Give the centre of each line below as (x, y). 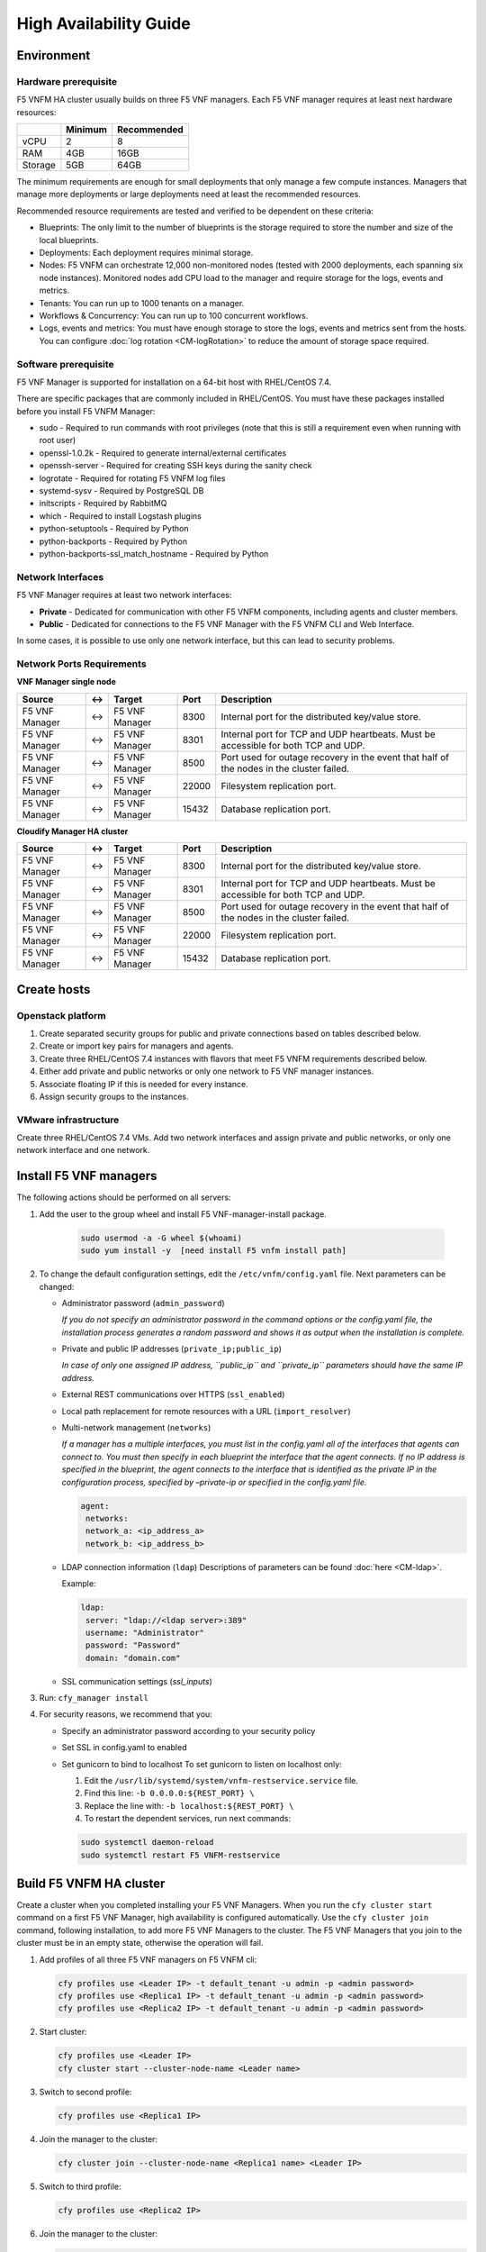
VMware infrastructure (68, 1120)
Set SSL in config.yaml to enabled (124, 1748)
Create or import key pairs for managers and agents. (136, 1046)
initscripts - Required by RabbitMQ (103, 504)
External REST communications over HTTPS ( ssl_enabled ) (173, 1394)
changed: (57, 1286)
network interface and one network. (83, 1150)
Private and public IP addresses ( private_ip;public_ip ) (172, 1349)
